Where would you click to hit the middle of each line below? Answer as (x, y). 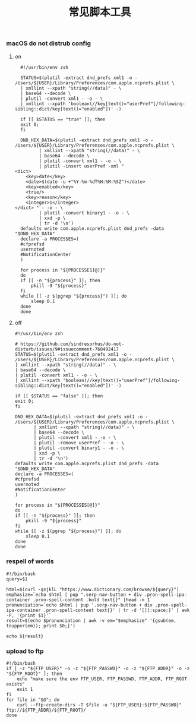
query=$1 (17, 579)
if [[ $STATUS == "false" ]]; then (59, 396)
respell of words (30, 561)
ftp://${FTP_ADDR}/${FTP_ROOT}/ (46, 711)
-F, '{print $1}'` (29, 615)
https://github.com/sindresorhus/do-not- (72, 344)
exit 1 (25, 690)
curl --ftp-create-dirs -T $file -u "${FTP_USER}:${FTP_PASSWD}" (99, 705)
